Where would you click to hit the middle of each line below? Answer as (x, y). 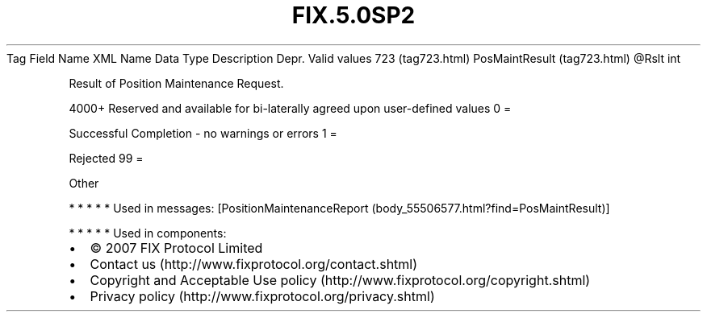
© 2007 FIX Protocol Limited (176, 248)
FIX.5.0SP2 (353, 15)
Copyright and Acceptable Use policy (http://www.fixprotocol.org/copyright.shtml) (340, 280)
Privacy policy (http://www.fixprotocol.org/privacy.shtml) (262, 296)
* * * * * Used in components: (148, 233)
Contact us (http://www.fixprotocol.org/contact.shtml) (254, 264)
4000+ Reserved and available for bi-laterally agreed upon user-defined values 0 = (290, 108)
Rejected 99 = (106, 158)
